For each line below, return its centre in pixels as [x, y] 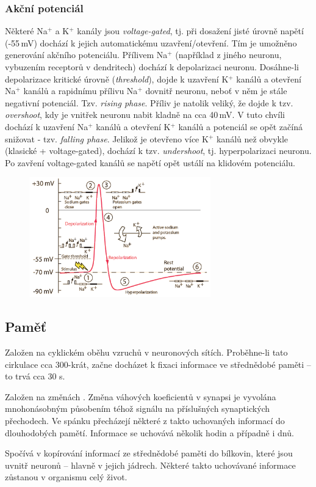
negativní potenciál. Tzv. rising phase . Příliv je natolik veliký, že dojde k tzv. [149, 102]
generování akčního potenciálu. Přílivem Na [86, 55]
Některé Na [26, 31]
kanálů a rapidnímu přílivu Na [81, 91]
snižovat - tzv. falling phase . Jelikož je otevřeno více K [107, 138]
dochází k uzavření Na [47, 126]
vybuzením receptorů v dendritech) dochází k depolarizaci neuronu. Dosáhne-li [152, 67]
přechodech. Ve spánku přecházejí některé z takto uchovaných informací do [145, 421]
